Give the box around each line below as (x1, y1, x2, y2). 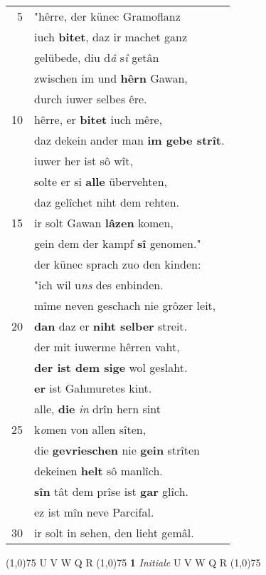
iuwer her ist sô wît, (34, 152, 133, 169)
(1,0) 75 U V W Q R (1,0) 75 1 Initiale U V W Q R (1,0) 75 (6, 555, 261, 569)
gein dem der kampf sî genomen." (34, 235, 201, 252)
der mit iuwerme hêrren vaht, (34, 338, 180, 355)
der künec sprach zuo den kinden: (34, 256, 201, 272)
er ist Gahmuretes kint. (34, 380, 152, 396)
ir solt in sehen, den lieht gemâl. (34, 524, 194, 541)
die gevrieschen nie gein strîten (34, 442, 200, 458)
